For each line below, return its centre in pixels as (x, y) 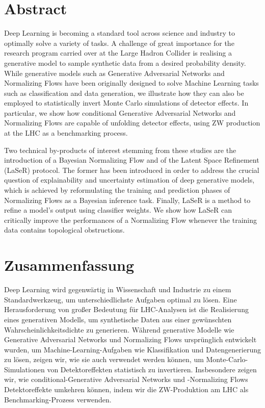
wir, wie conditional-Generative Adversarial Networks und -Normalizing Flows (126, 379)
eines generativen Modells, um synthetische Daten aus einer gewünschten (118, 319)
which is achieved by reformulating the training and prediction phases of (117, 190)
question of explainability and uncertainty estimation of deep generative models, (129, 180)
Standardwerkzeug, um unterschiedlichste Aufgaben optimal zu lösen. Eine (121, 299)
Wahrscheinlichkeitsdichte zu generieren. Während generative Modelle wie (119, 329)
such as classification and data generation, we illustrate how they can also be (124, 93)
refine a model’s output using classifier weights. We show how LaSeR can (118, 210)
